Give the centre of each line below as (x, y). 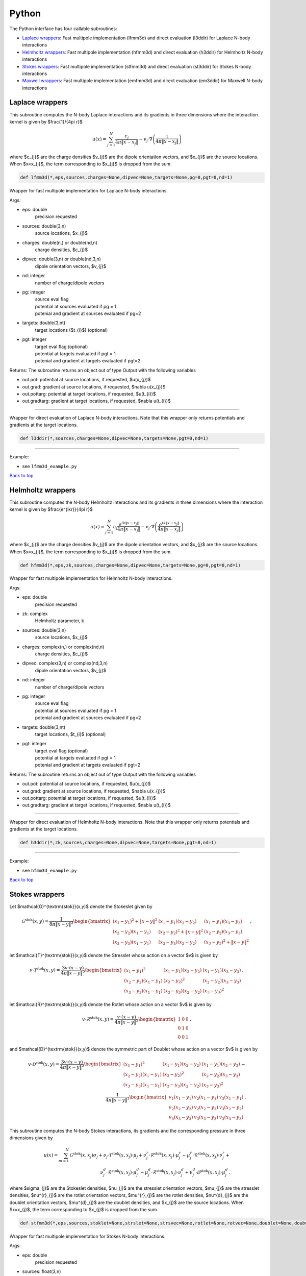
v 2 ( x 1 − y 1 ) (206, 1097)
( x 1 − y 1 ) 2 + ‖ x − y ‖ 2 (135, 922)
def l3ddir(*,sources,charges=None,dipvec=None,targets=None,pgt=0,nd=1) (114, 438)
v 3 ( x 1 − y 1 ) (231, 1097)
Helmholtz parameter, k (59, 621)
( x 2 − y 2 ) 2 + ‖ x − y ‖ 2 (181, 932)
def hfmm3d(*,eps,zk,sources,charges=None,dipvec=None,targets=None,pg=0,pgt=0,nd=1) (130, 565)
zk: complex (35, 614)
